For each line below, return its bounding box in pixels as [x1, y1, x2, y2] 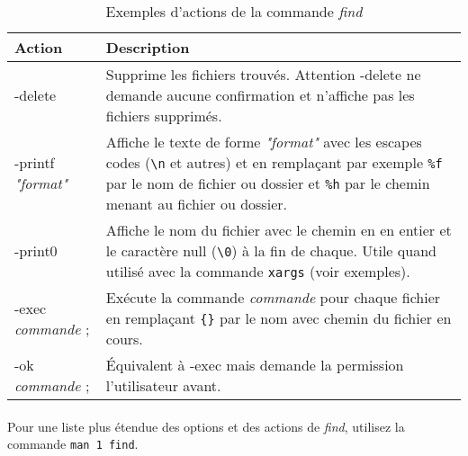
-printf [14, 152, 55, 173]
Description [105, 37, 190, 58]
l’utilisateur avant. [105, 375, 221, 396]
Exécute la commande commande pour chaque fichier [105, 287, 441, 308]
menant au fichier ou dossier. [105, 193, 287, 214]
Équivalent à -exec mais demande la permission [105, 354, 404, 375]
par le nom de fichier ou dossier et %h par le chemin [105, 173, 430, 193]
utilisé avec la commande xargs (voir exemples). [105, 261, 410, 282]
